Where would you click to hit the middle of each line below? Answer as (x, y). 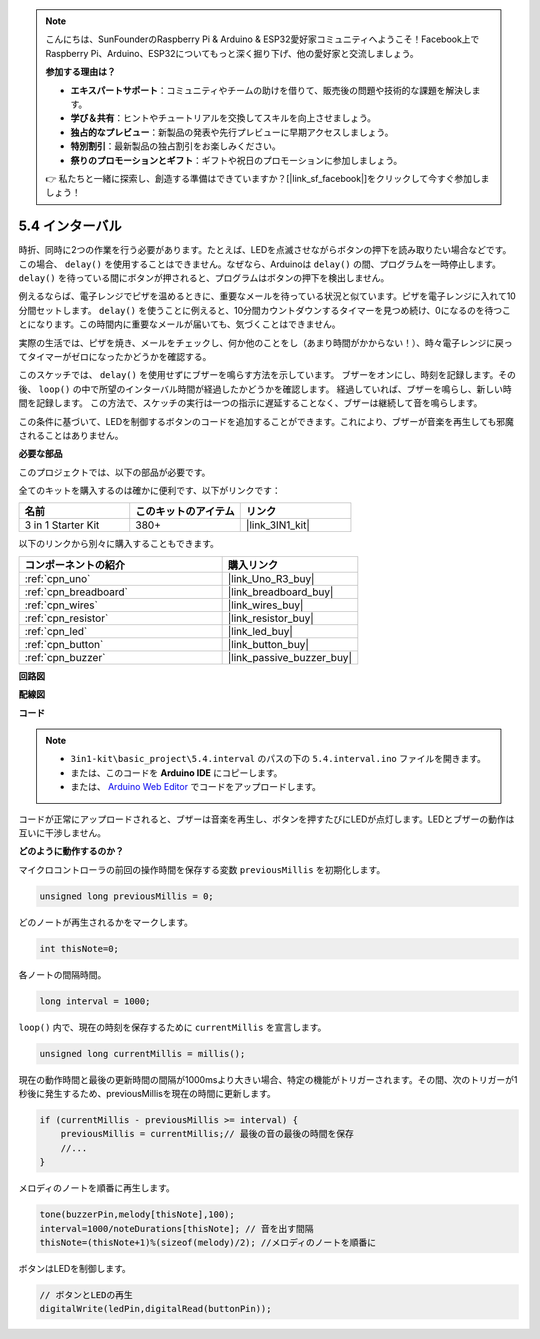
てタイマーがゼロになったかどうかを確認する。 (115, 356)
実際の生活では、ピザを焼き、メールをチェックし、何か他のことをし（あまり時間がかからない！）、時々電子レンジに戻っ (266, 342)
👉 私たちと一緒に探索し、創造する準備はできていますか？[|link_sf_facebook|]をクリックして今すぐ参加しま (267, 178)
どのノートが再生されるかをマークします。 (106, 922)
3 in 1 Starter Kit (62, 525)
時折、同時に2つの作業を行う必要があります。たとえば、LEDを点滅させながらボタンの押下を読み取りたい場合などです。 (265, 250)
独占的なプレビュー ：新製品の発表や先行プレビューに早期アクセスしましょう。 (232, 132)
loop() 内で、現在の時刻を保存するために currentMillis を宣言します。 (172, 1027)
